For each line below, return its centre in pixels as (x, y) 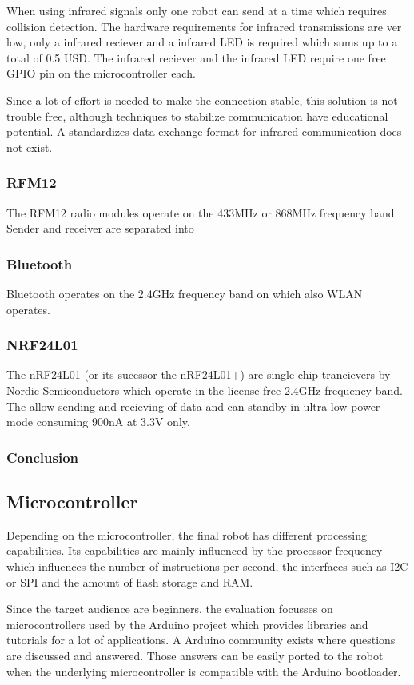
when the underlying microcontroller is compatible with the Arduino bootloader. (204, 671)
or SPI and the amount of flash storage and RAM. (130, 581)
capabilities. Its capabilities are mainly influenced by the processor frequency (195, 550)
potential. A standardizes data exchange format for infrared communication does (204, 131)
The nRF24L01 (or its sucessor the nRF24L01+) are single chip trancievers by (199, 374)
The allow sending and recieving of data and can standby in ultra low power (193, 406)
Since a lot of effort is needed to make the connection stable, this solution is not (202, 100)
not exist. (30, 147)
